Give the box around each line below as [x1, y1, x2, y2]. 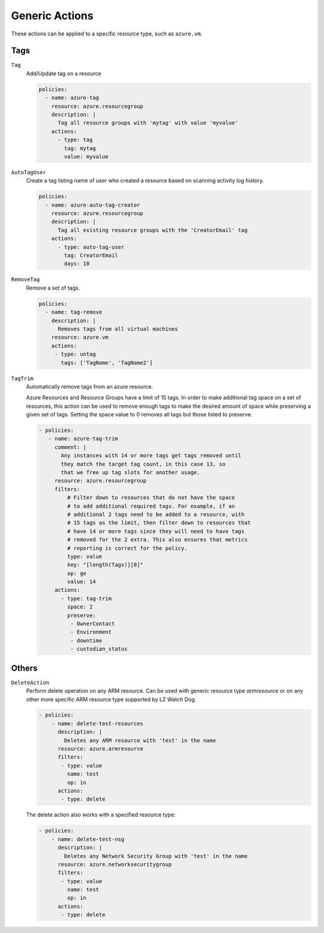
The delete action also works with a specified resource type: [26, 811, 176, 818]
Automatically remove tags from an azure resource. [26, 383, 153, 390]
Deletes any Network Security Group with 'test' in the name [64, 852, 248, 859]
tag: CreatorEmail [64, 252, 118, 259]
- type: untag [54, 351, 96, 357]
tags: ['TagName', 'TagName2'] [61, 359, 153, 366]
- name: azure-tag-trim [48, 436, 118, 442]
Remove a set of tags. [26, 284, 80, 291]
